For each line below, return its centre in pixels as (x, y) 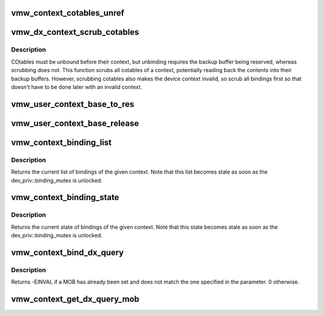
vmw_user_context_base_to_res (73, 104)
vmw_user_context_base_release (75, 123)
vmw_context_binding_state (65, 197)
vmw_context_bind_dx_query (67, 252)
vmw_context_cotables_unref (68, 13)
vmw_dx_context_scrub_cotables (75, 32)
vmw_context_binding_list (61, 142)
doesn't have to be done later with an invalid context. (76, 87)
